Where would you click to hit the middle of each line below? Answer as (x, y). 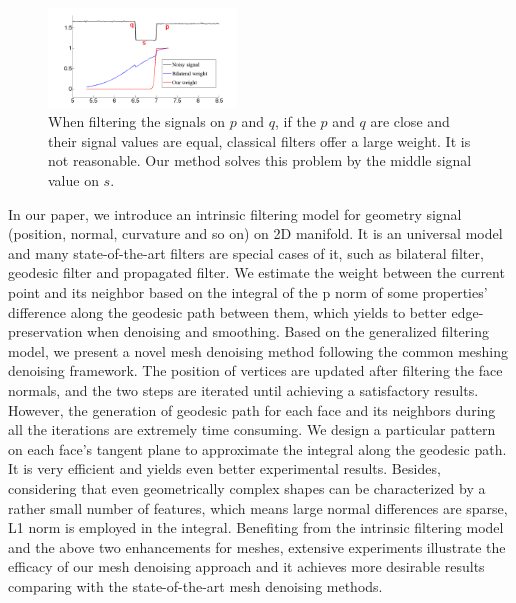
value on (73, 180)
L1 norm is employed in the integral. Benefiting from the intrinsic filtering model (256, 527)
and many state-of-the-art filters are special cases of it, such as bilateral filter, (246, 252)
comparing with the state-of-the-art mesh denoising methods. (195, 585)
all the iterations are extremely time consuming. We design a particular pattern (252, 429)
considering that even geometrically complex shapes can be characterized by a (247, 487)
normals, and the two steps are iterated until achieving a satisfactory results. (243, 389)
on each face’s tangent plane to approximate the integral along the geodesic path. (257, 448)
